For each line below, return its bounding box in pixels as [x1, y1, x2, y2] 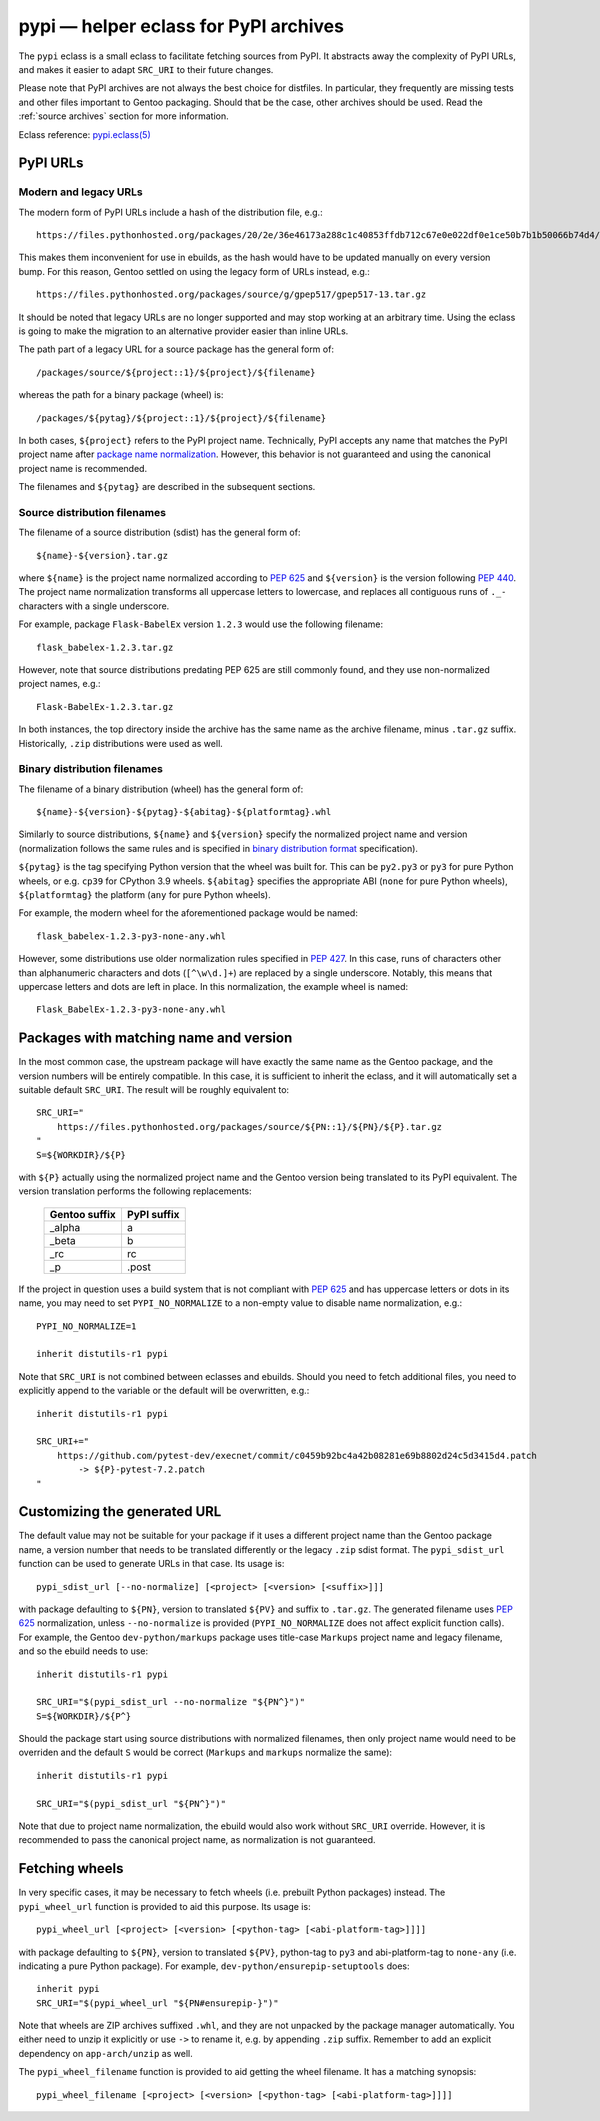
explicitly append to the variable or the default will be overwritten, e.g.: [18, 1385, 310, 1397]
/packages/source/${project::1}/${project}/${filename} [36, 366, 316, 378]
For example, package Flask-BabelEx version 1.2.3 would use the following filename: [18, 618, 384, 630]
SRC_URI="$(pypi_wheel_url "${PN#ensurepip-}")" [36, 1997, 279, 2009]
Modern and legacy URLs [18, 185, 144, 199]
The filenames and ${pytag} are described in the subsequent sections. [18, 481, 316, 493]
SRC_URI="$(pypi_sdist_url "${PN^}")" [36, 1798, 227, 1809]
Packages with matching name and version [18, 1030, 293, 1047]
